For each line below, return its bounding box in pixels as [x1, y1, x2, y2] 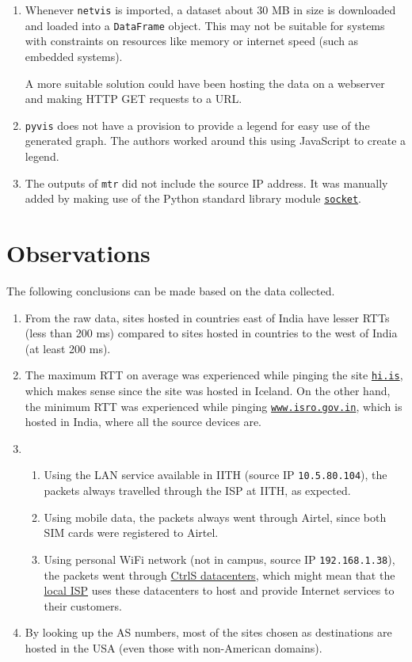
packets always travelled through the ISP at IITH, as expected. [44, 482, 351, 499]
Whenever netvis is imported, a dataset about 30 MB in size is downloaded [25, 2, 396, 17]
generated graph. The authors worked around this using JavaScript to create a [25, 132, 406, 149]
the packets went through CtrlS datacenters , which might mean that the [44, 566, 395, 583]
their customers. [44, 597, 122, 614]
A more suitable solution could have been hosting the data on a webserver [25, 74, 385, 91]
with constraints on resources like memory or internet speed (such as [25, 32, 359, 49]
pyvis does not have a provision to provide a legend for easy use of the [25, 116, 370, 133]
